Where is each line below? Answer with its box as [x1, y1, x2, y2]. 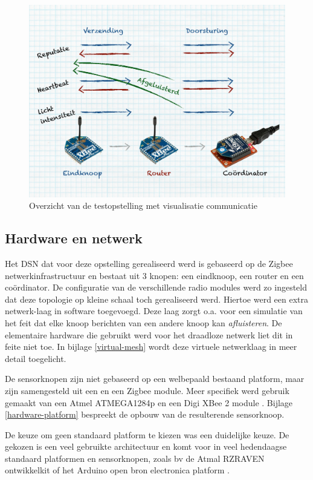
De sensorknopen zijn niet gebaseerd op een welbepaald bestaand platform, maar [5, 372, 305, 385]
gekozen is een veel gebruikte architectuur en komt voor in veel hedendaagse [5, 440, 287, 453]
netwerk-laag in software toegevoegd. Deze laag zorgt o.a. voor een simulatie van [5, 304, 303, 317]
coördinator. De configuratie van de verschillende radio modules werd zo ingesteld [5, 281, 307, 294]
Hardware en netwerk [5, 229, 143, 248]
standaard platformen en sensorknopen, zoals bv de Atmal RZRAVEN [5, 452, 265, 464]
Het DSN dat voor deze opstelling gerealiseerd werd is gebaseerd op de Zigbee [5, 257, 293, 269]
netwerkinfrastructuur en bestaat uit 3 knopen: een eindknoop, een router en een [5, 269, 304, 281]
